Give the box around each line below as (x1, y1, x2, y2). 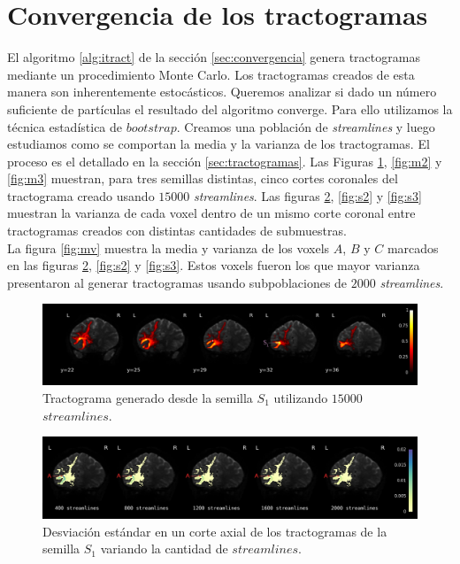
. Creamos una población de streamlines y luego (176, 117, 435, 135)
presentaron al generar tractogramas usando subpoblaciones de (7, 273, 348, 291)
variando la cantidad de (100, 539, 228, 558)
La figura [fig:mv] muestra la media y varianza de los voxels (7, 238, 330, 257)
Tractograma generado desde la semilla (42, 388, 253, 406)
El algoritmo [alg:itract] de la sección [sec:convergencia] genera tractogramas (7, 48, 420, 66)
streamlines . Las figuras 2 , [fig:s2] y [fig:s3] (193, 186, 422, 205)
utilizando (273, 388, 328, 406)
